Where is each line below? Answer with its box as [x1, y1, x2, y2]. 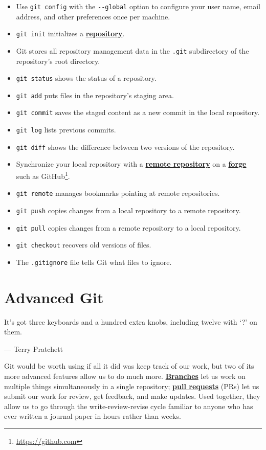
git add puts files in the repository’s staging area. [16, 89, 174, 100]
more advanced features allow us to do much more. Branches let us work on [4, 371, 246, 381]
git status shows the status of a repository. [16, 73, 157, 83]
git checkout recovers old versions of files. [16, 239, 151, 250]
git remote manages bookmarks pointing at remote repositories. [16, 188, 220, 198]
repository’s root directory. [16, 55, 100, 66]
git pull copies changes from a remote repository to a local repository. [16, 222, 241, 233]
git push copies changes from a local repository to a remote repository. [16, 205, 241, 215]
